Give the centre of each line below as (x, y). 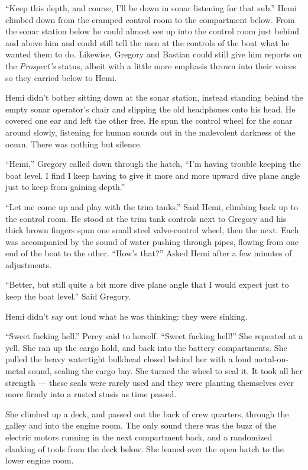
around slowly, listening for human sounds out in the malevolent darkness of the (150, 132)
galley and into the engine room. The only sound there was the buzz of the (141, 425)
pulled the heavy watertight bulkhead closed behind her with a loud (128, 359)
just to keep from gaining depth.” (65, 187)
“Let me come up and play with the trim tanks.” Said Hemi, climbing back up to (152, 206)
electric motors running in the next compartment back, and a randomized (139, 437)
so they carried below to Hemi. (61, 77)
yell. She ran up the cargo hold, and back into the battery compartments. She (146, 347)
